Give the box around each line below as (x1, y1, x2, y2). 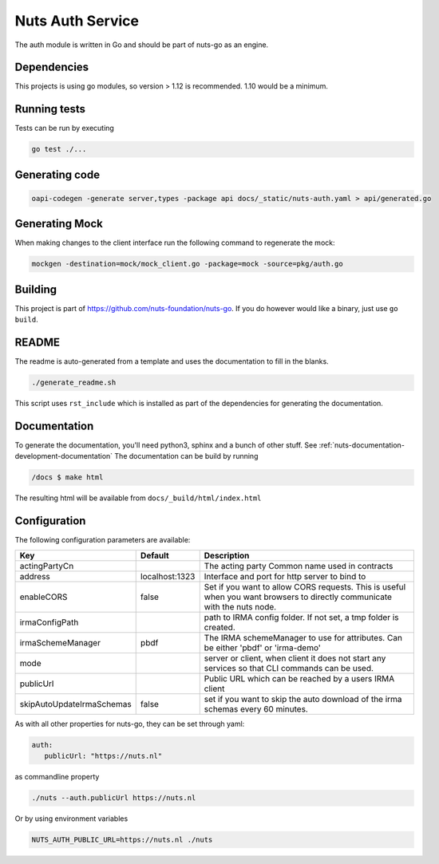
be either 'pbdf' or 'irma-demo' (204, 642, 321, 653)
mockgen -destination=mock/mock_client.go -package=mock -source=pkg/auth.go (31, 259, 343, 269)
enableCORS (19, 591, 68, 602)
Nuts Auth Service (14, 12, 140, 30)
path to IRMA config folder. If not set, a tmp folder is (204, 611, 399, 622)
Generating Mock (14, 217, 103, 231)
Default (140, 550, 169, 561)
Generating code (14, 168, 100, 181)
